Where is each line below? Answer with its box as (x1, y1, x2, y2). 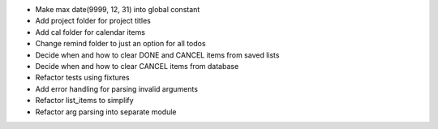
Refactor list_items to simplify (35, 96, 134, 105)
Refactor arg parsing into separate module (35, 106, 177, 117)
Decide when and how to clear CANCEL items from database (35, 61, 239, 71)
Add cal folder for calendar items (35, 27, 146, 37)
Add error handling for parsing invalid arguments (35, 84, 199, 93)
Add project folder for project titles (35, 16, 152, 26)
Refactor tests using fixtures (35, 73, 130, 83)
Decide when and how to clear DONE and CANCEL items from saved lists (35, 49, 280, 60)
